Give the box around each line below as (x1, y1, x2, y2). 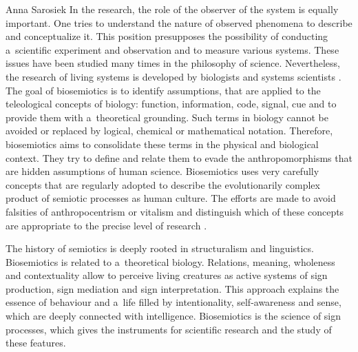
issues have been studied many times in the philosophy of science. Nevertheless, (6, 56, 341, 70)
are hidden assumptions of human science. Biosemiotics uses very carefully (6, 164, 319, 178)
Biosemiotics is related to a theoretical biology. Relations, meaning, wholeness (6, 254, 335, 269)
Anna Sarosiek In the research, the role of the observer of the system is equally (6, 2, 339, 16)
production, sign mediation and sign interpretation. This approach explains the (6, 281, 339, 296)
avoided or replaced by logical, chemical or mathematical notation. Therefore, (6, 123, 333, 138)
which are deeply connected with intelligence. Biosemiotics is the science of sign (6, 309, 341, 323)
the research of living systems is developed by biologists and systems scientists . (6, 69, 341, 83)
